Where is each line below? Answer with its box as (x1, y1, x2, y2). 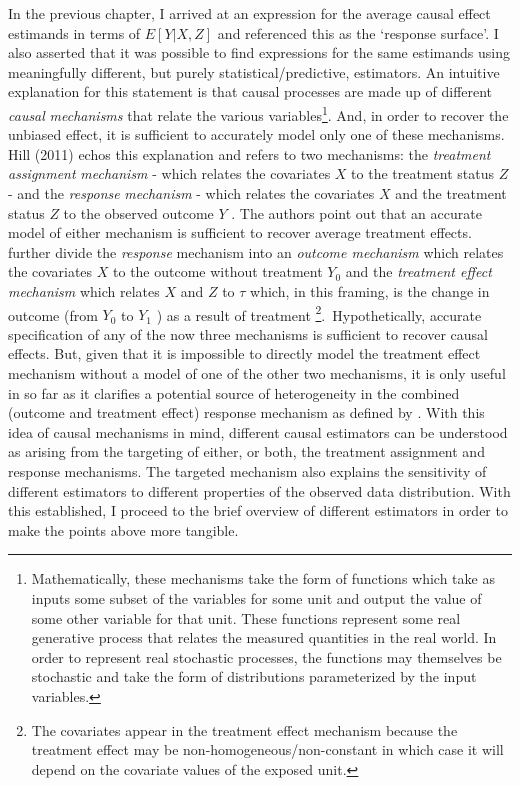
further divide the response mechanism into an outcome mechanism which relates (8, 241, 504, 262)
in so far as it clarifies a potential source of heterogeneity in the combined (8, 382, 460, 403)
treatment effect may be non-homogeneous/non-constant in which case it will (31, 739, 504, 760)
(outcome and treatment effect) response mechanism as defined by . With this (8, 402, 485, 423)
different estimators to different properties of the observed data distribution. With (8, 480, 511, 501)
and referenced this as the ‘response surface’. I (217, 22, 499, 43)
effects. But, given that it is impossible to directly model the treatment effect (8, 343, 481, 364)
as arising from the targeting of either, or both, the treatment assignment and (8, 441, 485, 462)
